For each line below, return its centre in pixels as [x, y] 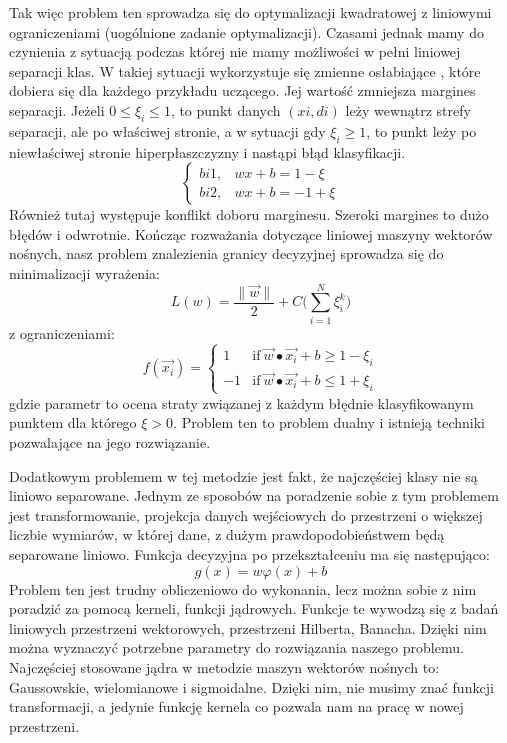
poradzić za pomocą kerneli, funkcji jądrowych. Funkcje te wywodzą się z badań [254, 608]
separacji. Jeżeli [57, 109]
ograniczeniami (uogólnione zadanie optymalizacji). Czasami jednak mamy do [246, 31]
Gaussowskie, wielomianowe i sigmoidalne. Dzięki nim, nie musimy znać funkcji [251, 686]
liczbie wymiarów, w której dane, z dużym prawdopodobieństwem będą [227, 534]
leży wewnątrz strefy [408, 109]
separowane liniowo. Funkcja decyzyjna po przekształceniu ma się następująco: [249, 554]
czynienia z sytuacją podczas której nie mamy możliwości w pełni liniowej [235, 51]
